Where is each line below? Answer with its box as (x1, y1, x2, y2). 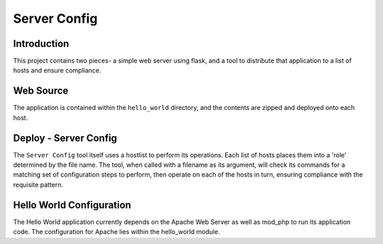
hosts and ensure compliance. (13, 66, 102, 74)
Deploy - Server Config (13, 132, 117, 144)
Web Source (13, 85, 69, 97)
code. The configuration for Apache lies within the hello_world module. (13, 228, 220, 236)
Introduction (13, 38, 70, 50)
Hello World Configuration (13, 199, 131, 211)
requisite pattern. (13, 180, 64, 189)
